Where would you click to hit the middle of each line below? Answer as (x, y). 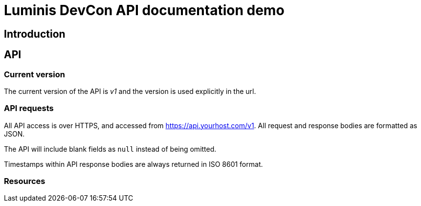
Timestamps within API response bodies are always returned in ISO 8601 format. (133, 164)
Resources (25, 181)
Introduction (35, 34)
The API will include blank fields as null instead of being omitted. (110, 149)
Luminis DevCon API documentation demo (144, 10)
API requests (29, 108)
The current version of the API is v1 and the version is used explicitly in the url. (130, 91)
